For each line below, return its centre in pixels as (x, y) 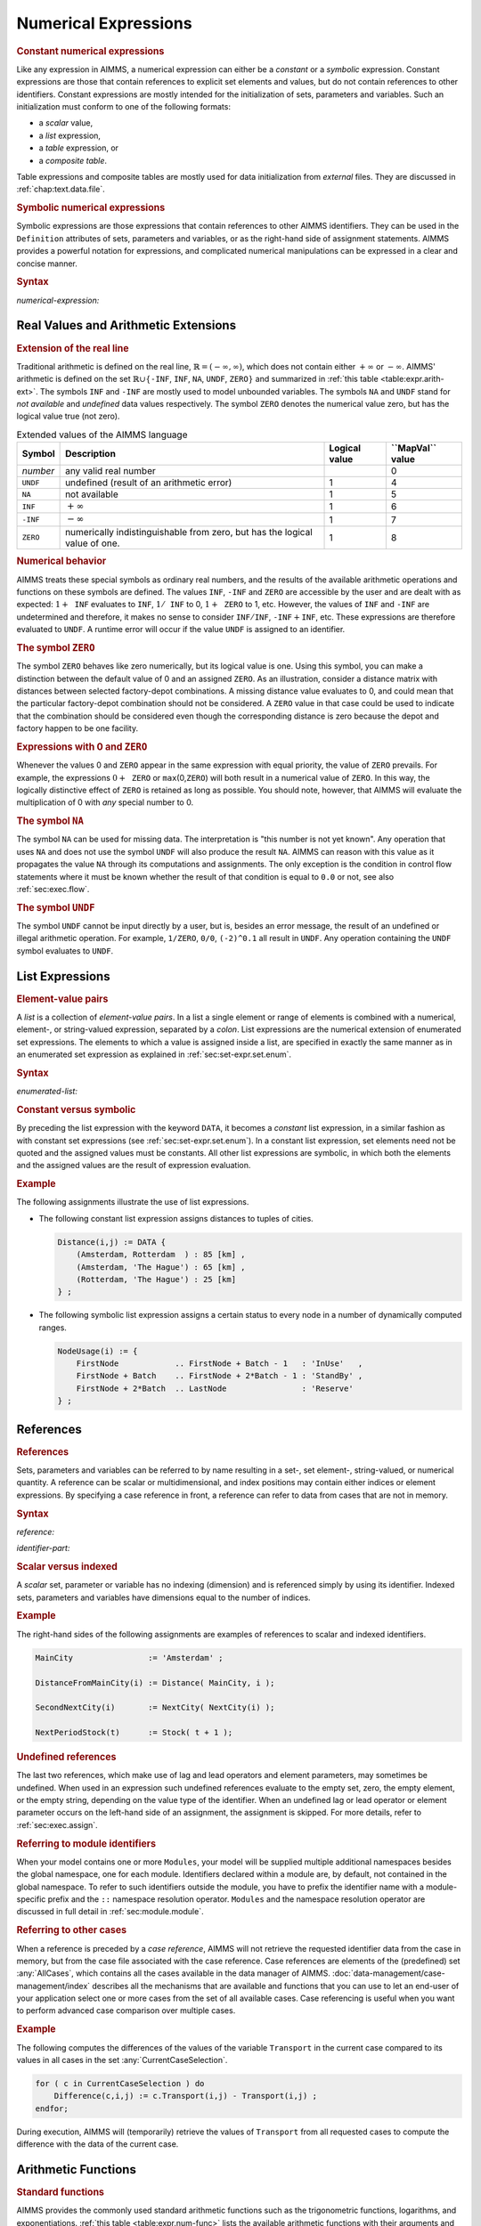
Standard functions (60, 2192)
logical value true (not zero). (68, 416)
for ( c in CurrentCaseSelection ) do (120, 2083)
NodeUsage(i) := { (98, 1351)
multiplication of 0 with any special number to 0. (105, 802)
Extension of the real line (73, 348)
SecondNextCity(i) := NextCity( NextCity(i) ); (155, 1708)
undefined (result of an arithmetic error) (149, 483)
